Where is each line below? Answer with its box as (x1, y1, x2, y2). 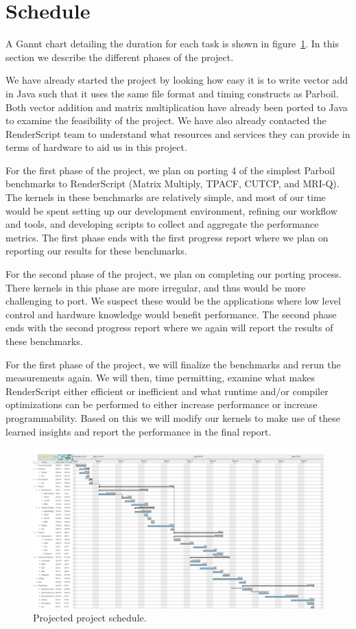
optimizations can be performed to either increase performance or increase (5, 397, 318, 412)
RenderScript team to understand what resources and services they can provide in (5, 126, 351, 141)
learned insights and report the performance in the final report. (5, 424, 272, 438)
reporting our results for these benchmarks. (5, 244, 187, 258)
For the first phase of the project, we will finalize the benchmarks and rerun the (5, 357, 341, 371)
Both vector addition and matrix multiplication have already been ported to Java (5, 99, 348, 114)
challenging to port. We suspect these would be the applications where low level (5, 294, 341, 308)
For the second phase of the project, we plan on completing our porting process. (5, 267, 342, 281)
